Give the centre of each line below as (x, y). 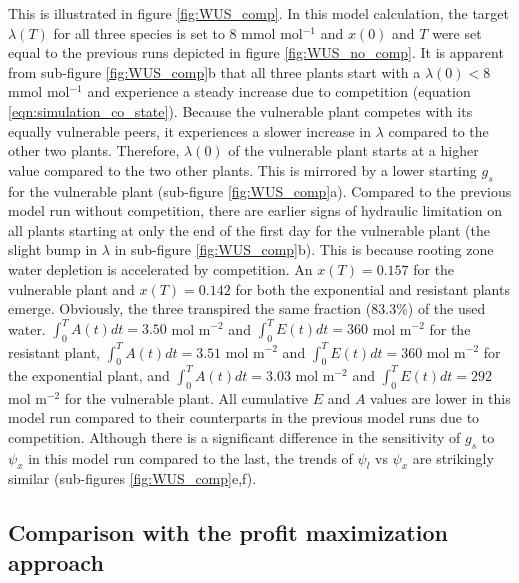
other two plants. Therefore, (94, 150)
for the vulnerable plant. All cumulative (186, 397)
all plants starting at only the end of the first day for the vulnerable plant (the (249, 229)
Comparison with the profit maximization (228, 532)
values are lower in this (440, 397)
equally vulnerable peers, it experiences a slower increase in (189, 130)
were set (457, 32)
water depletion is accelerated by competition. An (160, 268)
